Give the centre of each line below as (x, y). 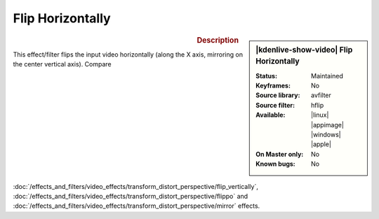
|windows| (326, 135)
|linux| (320, 115)
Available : (271, 115)
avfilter (321, 95)
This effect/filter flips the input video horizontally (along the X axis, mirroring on (128, 54)
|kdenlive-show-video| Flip (304, 50)
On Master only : (280, 154)
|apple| (321, 144)
